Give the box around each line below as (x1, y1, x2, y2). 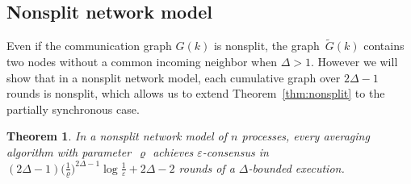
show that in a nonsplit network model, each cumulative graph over (6, 69, 341, 86)
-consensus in (202, 143, 269, 160)
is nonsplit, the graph (213, 37, 320, 54)
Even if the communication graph (6, 37, 172, 54)
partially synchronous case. (6, 100, 140, 117)
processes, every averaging (241, 128, 370, 144)
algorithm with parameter (6, 143, 132, 160)
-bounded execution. (248, 159, 345, 176)
